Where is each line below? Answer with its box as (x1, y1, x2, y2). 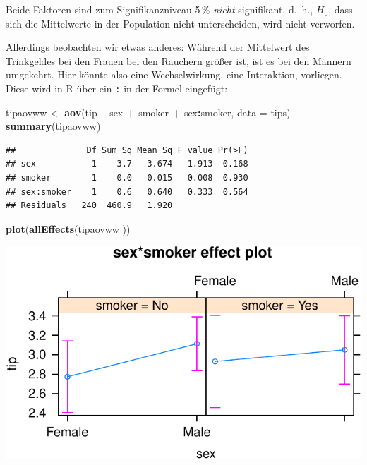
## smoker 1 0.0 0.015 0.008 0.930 (6, 173, 248, 183)
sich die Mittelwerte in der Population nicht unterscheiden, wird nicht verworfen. (6, 16, 355, 30)
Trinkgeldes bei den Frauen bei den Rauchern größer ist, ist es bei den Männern (6, 53, 351, 68)
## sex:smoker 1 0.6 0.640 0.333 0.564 (6, 186, 248, 197)
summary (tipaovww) (6, 119, 101, 133)
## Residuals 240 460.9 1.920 (6, 200, 173, 211)
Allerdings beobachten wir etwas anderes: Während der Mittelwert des (6, 40, 310, 54)
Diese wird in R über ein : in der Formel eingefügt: (6, 80, 228, 95)
